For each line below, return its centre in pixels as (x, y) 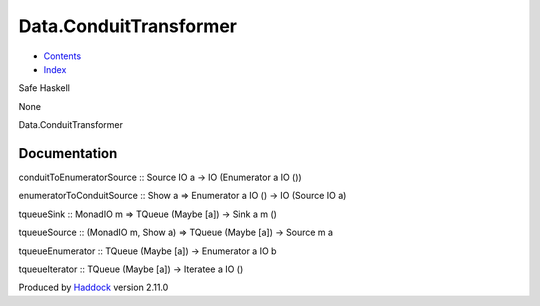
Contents (62, 56)
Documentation (68, 153)
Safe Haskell (44, 88)
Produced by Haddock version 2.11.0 (93, 287)
